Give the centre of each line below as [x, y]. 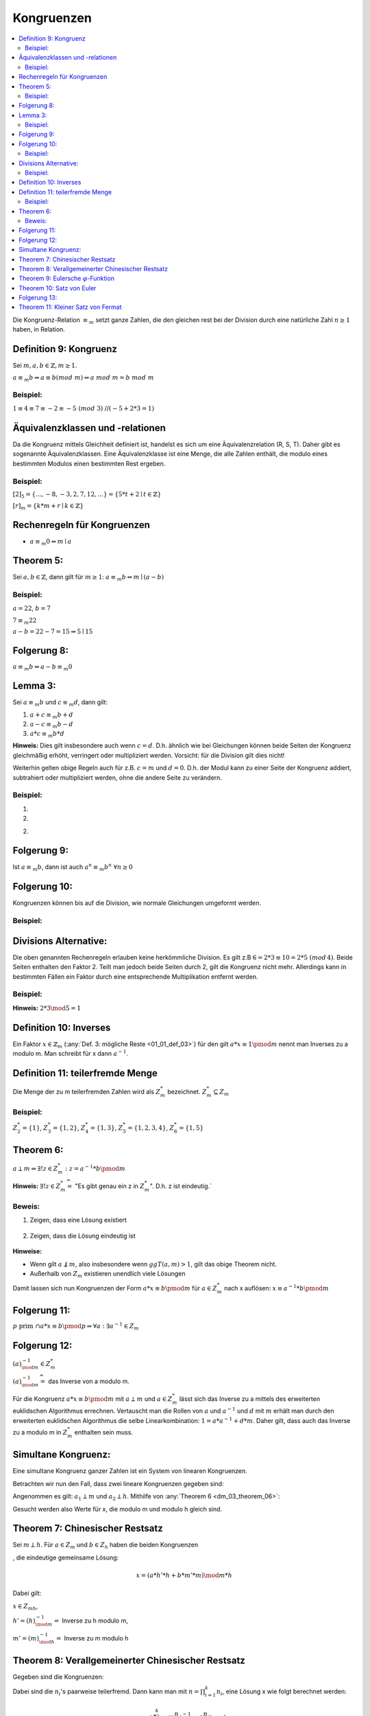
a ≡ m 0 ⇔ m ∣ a [51, 542]
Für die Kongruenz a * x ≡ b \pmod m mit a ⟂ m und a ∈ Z [92, 1399]
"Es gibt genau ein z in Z [110, 1186]
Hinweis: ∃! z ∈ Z [37, 1186]
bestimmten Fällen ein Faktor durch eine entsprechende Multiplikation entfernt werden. [135, 976]
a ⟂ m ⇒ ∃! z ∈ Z [35, 1169]
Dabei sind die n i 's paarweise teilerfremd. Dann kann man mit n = [106, 1692]
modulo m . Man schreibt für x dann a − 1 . [70, 1053]
